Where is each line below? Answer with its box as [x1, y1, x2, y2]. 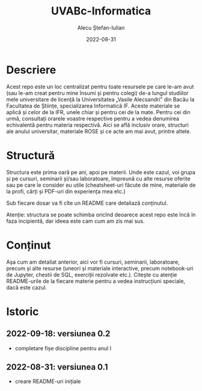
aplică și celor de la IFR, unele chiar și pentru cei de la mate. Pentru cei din [6, 108, 191, 115]
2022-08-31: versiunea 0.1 [6, 362, 108, 372]
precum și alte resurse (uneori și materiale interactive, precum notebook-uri [6, 264, 194, 271]
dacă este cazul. [6, 283, 47, 291]
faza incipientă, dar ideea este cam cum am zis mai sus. [6, 217, 145, 225]
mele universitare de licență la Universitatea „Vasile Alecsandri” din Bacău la [6, 95, 195, 103]
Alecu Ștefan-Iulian [77, 24, 125, 31]
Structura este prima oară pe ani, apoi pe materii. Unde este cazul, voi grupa [6, 168, 195, 175]
